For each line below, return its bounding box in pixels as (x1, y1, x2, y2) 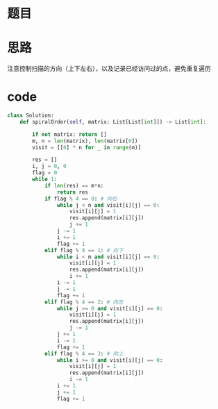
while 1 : (32, 176, 58, 183)
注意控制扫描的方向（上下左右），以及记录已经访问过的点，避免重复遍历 (7, 65, 211, 73)
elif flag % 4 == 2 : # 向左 (44, 299, 124, 306)
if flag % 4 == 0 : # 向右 (44, 195, 117, 202)
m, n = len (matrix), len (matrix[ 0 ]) (32, 137, 138, 144)
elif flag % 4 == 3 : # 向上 (44, 350, 124, 357)
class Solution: (7, 112, 54, 119)
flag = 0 (32, 169, 58, 176)
